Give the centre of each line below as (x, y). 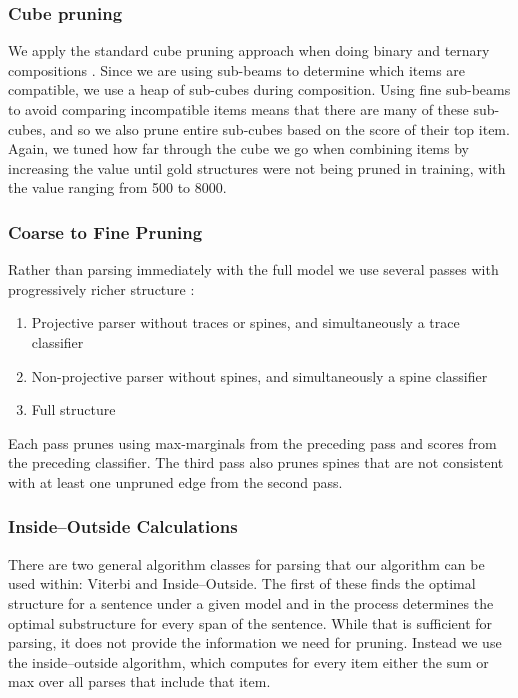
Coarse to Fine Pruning (105, 231)
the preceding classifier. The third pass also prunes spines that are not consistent (256, 462)
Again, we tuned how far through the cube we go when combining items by (238, 148)
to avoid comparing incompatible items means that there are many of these (238, 109)
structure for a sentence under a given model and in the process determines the (251, 602)
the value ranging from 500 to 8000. (117, 187)
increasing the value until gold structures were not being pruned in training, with (257, 167)
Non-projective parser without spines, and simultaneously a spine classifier (259, 375)
